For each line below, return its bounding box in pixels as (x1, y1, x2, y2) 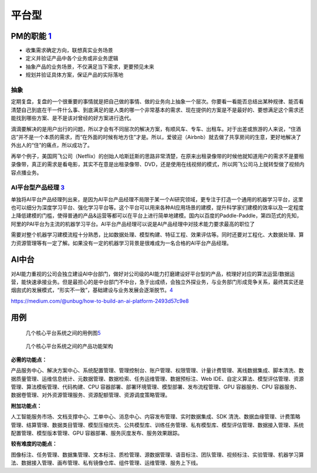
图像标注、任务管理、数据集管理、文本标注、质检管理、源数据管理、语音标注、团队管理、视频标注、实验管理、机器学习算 (11, 451, 304, 458)
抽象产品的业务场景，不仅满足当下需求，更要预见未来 (25, 63, 154, 70)
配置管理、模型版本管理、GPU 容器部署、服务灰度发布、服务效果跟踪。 (11, 429, 183, 437)
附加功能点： (11, 402, 42, 409)
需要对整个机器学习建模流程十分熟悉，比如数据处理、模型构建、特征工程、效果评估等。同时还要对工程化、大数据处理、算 (11, 231, 304, 238)
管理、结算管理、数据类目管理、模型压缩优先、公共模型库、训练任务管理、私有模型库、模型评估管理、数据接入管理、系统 (11, 421, 304, 428)
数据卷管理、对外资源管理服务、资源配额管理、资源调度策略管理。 (11, 391, 170, 398)
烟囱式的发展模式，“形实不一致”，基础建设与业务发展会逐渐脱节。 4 (11, 286, 173, 293)
